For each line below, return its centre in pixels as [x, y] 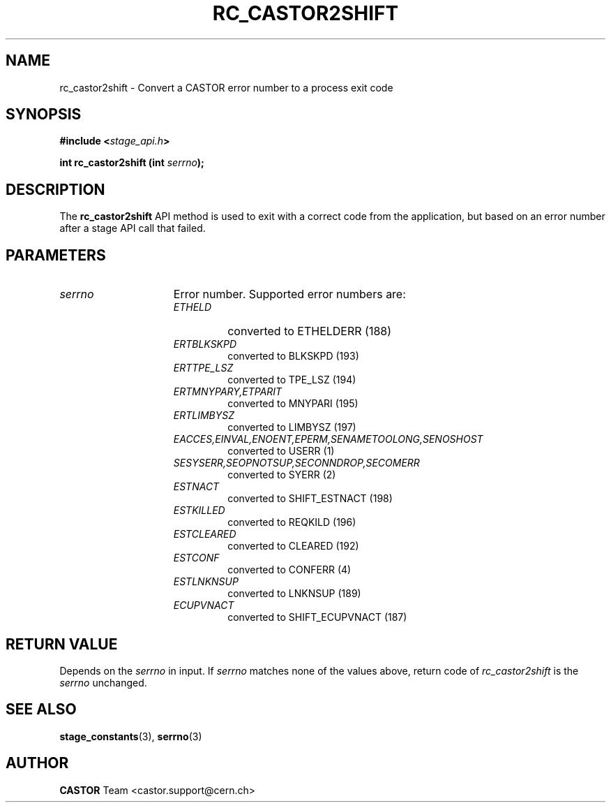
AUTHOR [37, 763]
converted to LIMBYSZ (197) [292, 427]
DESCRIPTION [55, 189]
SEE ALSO [41, 710]
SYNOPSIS [44, 115]
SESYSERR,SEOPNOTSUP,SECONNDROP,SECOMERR [296, 463]
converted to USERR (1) [281, 451]
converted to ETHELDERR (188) [310, 331]
